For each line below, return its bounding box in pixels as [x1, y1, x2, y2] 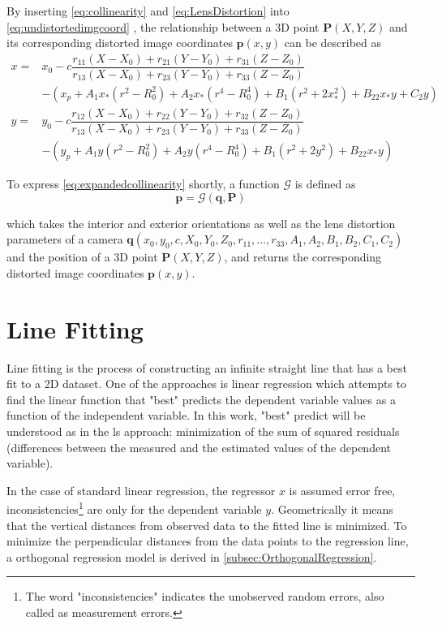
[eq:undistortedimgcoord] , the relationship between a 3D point [6, 18, 320, 35]
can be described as [284, 34, 381, 51]
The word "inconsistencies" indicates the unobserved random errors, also [25, 588, 384, 605]
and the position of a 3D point [6, 248, 158, 265]
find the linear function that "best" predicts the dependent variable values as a [6, 390, 396, 407]
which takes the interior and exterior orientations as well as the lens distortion [6, 214, 396, 231]
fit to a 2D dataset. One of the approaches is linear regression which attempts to [6, 375, 407, 392]
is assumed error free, [289, 481, 396, 498]
